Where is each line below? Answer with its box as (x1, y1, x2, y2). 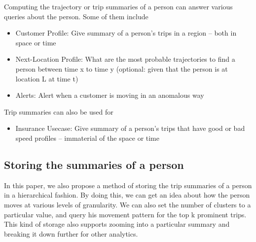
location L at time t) (15, 73, 78, 83)
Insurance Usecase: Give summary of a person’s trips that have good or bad (15, 123, 245, 133)
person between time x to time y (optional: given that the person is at (15, 63, 228, 74)
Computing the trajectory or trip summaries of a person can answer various (4, 1, 233, 11)
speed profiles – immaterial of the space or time (15, 132, 159, 143)
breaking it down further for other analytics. (4, 228, 138, 239)
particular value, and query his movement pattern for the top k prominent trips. (4, 209, 247, 219)
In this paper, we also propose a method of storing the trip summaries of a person (4, 180, 252, 190)
